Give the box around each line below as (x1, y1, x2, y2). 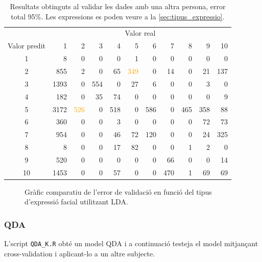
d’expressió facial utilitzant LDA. (25, 196, 128, 207)
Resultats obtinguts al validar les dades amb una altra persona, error (10, 1, 226, 11)
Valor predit (8, 40, 45, 51)
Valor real (125, 28, 156, 38)
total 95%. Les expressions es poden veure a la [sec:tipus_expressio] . (11, 11, 225, 21)
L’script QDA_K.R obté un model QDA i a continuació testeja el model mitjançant (4, 238, 258, 249)
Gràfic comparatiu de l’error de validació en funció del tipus (25, 186, 212, 197)
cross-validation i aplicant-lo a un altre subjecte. (4, 248, 155, 258)
